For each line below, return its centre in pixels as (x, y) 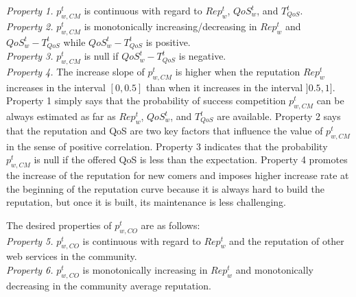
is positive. (168, 41)
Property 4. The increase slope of (75, 71)
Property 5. (30, 240)
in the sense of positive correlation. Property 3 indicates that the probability (167, 146)
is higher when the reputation (238, 71)
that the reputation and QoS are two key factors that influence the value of (165, 130)
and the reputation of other (287, 240)
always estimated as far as (61, 116)
